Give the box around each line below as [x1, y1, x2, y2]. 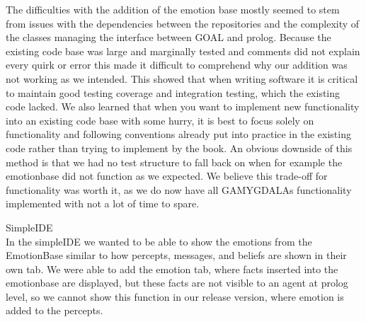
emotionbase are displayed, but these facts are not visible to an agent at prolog [6, 275, 348, 290]
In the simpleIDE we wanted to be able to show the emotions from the [6, 234, 312, 248]
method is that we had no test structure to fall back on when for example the [6, 154, 343, 169]
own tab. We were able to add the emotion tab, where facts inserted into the [6, 261, 338, 276]
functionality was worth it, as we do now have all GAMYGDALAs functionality [6, 182, 352, 197]
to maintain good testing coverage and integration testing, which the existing [6, 85, 341, 100]
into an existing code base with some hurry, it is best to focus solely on [6, 113, 314, 127]
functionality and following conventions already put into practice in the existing [6, 127, 351, 142]
